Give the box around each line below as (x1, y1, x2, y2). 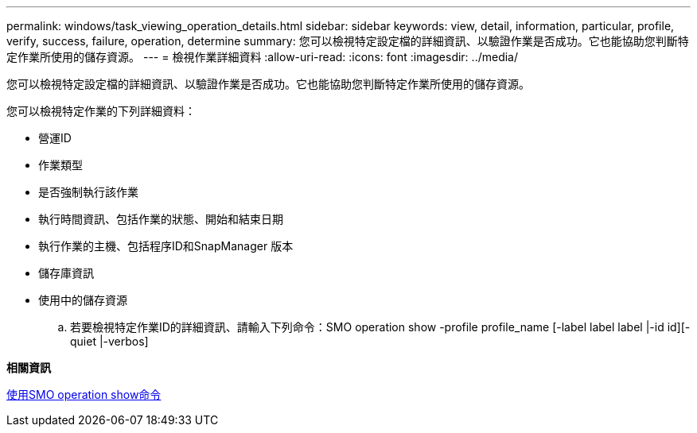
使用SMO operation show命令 (6, 388, 162, 401)
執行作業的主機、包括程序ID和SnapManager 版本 (38, 239, 294, 253)
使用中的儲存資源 (38, 293, 127, 307)
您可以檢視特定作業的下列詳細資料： (6, 104, 196, 118)
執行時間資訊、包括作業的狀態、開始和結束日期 (38, 212, 283, 226)
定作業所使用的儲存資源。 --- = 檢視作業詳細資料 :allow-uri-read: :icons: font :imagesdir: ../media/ (6, 50, 519, 64)
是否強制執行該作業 (38, 185, 138, 199)
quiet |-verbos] (70, 334, 149, 348)
